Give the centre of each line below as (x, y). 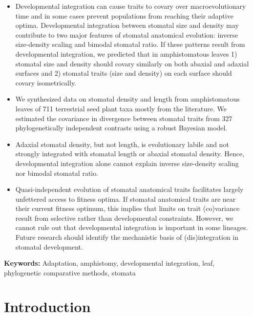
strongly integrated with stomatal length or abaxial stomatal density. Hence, (130, 154)
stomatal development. (49, 246)
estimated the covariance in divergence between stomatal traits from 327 (124, 118)
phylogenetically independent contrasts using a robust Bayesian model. (121, 128)
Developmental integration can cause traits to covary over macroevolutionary (131, 6)
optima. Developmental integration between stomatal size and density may (127, 25)
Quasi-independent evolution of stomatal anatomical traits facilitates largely (129, 189)
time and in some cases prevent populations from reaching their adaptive (124, 15)
